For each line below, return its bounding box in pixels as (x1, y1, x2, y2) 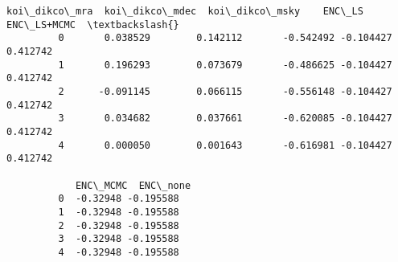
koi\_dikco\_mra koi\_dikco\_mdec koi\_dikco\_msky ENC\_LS (6, 6, 363, 17)
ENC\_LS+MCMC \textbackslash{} (6, 18, 179, 31)
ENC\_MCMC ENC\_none (75, 179, 191, 191)
